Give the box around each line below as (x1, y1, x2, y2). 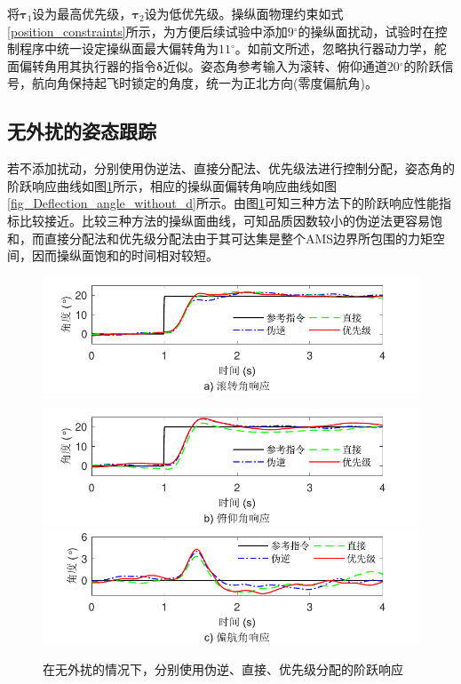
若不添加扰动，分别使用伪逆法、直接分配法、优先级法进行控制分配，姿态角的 (7, 159, 455, 178)
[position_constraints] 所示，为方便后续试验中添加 (7, 21, 288, 40)
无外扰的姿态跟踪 (7, 117, 156, 145)
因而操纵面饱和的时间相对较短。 (31, 246, 219, 265)
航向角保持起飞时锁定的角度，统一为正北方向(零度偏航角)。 (31, 74, 378, 92)
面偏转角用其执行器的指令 (7, 56, 156, 75)
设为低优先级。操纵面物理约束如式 (144, 4, 344, 22)
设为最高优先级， (32, 4, 132, 22)
